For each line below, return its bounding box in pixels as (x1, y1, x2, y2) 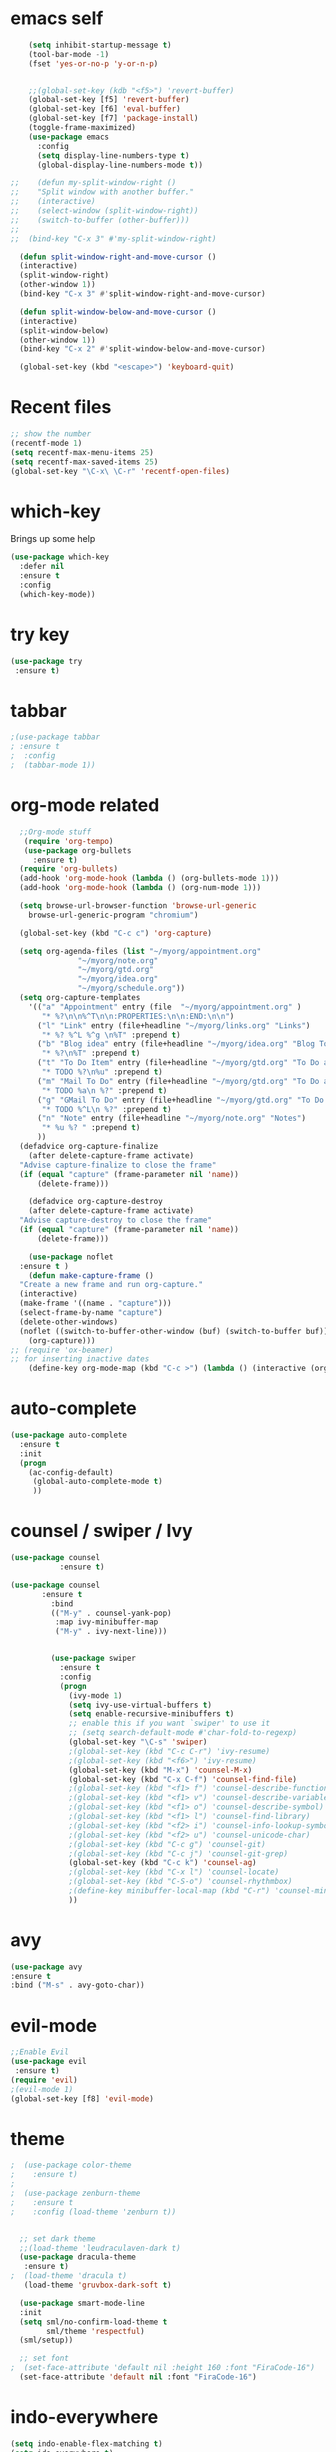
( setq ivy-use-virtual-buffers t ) (68, 1700, 213, 1710)
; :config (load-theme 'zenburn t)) (10, 2207, 177, 2217)
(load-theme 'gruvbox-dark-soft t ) (23, 2280, 172, 2291)
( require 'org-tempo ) (23, 836, 114, 846)
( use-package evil (10, 2057, 87, 2067)
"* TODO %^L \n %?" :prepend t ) (41, 1104, 172, 1114)
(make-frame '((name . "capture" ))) (19, 1298, 172, 1309)
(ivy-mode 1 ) (68, 1690, 123, 1701)
